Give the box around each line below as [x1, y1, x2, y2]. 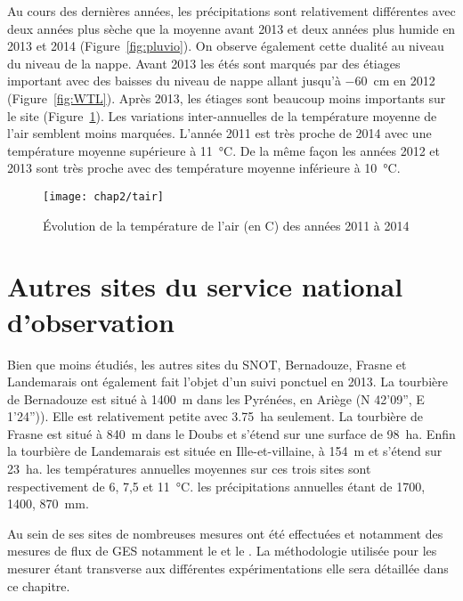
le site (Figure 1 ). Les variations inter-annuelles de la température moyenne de [7, 106, 437, 125]
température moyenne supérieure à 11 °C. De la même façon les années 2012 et [7, 141, 441, 159]
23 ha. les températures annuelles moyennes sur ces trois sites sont [7, 459, 371, 478]
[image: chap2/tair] [43, 190, 165, 203]
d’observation [7, 303, 175, 339]
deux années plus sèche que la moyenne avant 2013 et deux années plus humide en [7, 19, 456, 37]
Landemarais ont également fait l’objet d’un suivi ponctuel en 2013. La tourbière [7, 372, 448, 391]
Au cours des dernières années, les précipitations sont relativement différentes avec [7, 2, 456, 20]
